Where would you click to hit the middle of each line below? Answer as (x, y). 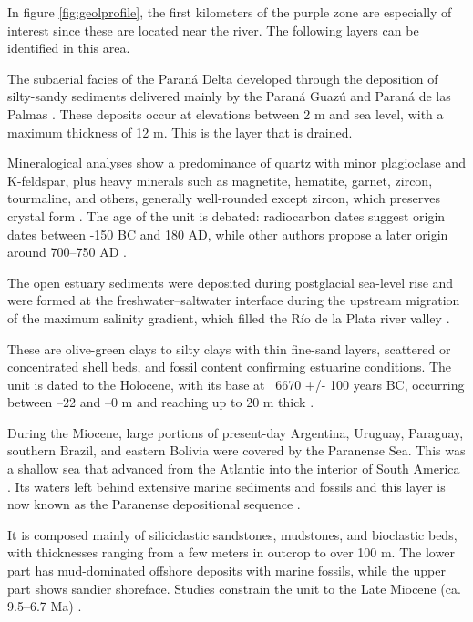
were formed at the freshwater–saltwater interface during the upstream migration (234, 300)
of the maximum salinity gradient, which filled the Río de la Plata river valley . (229, 317)
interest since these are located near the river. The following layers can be (213, 30)
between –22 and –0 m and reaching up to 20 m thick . (161, 402)
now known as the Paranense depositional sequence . (154, 504)
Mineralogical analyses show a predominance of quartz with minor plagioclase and (236, 163)
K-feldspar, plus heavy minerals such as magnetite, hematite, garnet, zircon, (220, 180)
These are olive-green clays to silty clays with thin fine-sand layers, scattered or (229, 348)
